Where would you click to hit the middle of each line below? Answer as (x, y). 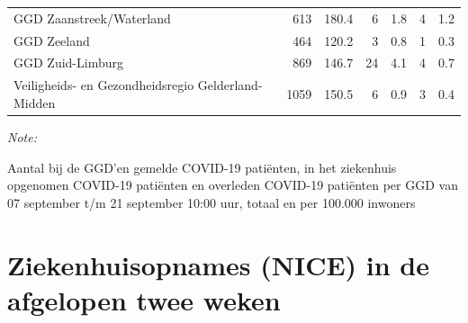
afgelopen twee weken (144, 299)
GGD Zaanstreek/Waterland (92, 18)
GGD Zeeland (52, 40)
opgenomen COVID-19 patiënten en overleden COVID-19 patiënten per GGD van (233, 185)
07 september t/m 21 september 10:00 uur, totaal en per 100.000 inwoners (211, 202)
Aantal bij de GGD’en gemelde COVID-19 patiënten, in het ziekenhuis (202, 167)
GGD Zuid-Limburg (68, 63)
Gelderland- (230, 85)
